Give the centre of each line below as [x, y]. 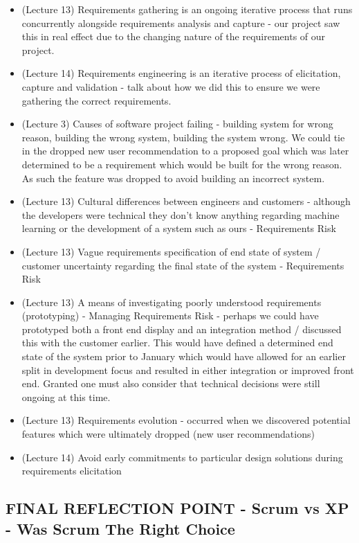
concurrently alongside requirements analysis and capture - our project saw [181, 23]
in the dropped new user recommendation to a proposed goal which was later [185, 151]
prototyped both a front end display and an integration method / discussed [182, 329]
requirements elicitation [72, 471]
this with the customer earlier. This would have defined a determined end [177, 342]
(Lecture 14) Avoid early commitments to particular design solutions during [182, 457]
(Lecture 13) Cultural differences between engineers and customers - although [186, 201]
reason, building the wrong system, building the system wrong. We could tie [183, 137]
